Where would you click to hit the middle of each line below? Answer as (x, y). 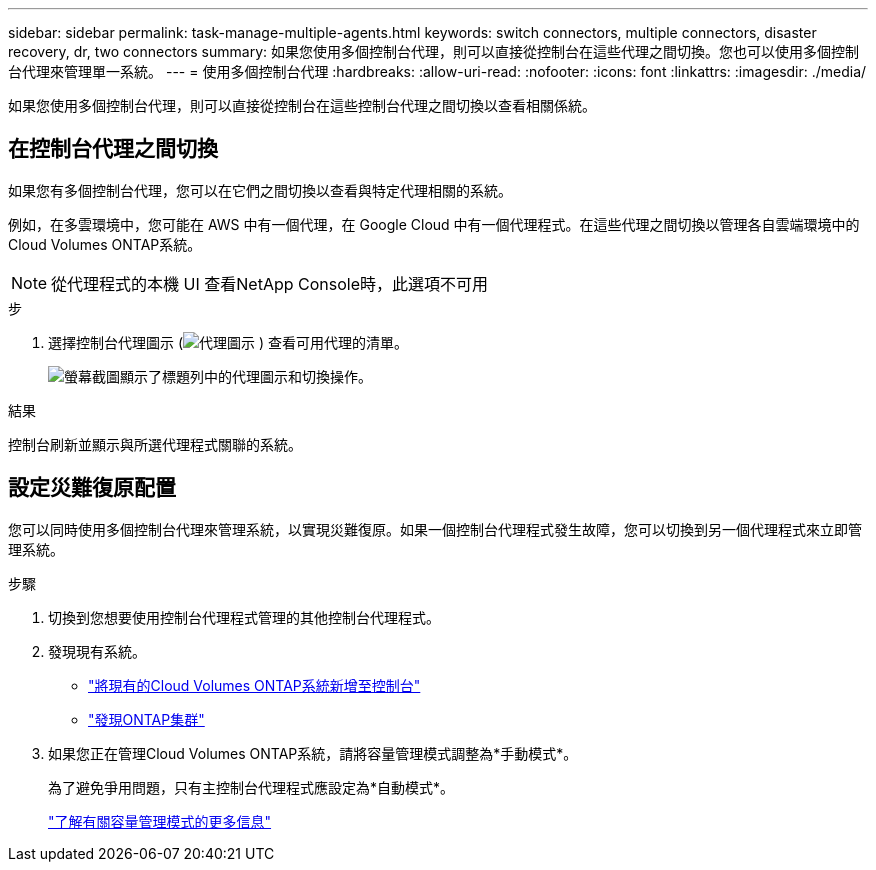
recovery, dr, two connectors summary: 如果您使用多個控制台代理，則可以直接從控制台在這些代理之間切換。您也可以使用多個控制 (433, 51)
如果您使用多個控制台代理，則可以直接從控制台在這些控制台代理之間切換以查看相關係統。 (302, 105)
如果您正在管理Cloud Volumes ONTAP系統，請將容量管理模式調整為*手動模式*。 (313, 753)
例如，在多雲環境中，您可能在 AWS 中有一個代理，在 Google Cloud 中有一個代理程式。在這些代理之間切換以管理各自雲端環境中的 (434, 224)
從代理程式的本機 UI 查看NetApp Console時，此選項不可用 (269, 283)
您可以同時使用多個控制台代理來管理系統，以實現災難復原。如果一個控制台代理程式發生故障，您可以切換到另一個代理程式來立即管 (435, 529)
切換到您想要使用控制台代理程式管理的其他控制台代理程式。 (244, 617)
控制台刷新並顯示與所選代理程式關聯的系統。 (155, 444)
